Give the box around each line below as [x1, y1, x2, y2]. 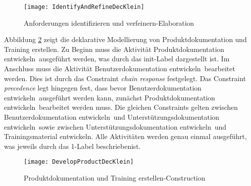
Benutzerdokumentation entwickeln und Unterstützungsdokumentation [4, 112, 219, 122]
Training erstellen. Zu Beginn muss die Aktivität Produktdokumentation [4, 44, 224, 54]
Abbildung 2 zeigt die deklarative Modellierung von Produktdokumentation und [4, 34, 247, 45]
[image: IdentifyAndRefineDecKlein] [24, 3, 145, 10]
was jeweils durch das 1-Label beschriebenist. [4, 140, 141, 151]
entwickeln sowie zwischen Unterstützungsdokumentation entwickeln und [4, 121, 227, 132]
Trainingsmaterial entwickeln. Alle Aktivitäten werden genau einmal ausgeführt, [4, 131, 247, 141]
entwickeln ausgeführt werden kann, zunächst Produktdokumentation [4, 92, 215, 102]
